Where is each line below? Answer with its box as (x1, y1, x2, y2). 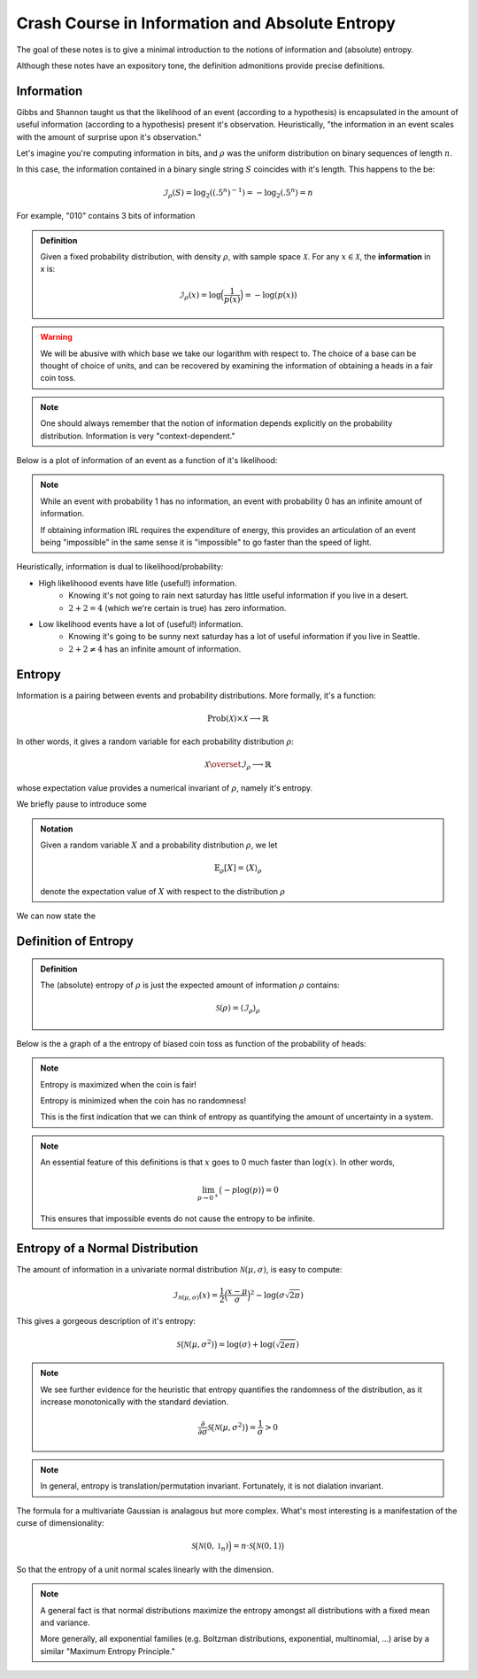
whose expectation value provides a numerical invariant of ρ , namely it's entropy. (16, 782, 313, 793)
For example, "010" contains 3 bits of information (16, 211, 196, 221)
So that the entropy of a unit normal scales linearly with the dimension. (16, 1564, 274, 1575)
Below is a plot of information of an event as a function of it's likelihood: (16, 455, 278, 466)
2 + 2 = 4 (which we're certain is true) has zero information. (68, 602, 287, 613)
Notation (40, 824, 73, 834)
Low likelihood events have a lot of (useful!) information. (38, 618, 243, 629)
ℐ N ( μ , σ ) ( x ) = (172, 1289, 219, 1302)
